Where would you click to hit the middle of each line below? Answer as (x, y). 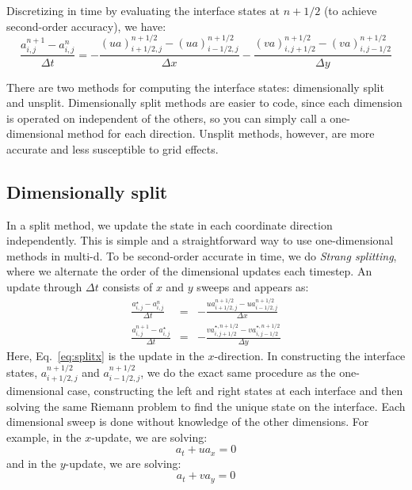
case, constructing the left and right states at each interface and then (235, 390)
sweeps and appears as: (253, 287)
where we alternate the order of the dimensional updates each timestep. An (189, 271)
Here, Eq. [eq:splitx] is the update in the (105, 356)
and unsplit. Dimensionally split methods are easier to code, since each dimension (204, 103)
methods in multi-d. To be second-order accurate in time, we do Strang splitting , (202, 255)
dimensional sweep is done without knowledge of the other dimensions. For (188, 422)
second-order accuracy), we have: (86, 26)
